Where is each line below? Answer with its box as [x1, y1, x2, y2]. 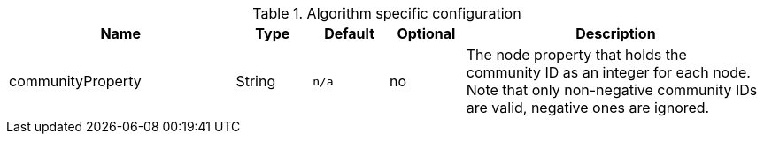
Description [575, 25, 656, 42]
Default [324, 25, 374, 42]
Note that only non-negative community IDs [466, 81, 758, 99]
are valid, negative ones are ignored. [466, 99, 710, 116]
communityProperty [9, 72, 142, 90]
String [235, 72, 276, 90]
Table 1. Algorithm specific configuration [252, 4, 521, 22]
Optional [397, 25, 456, 42]
